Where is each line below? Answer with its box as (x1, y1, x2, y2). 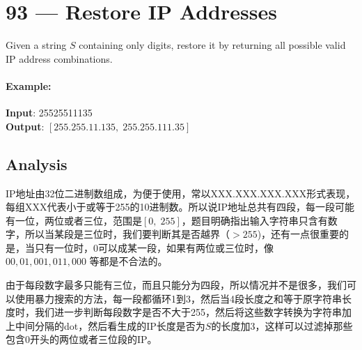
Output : (6, 119, 45, 133)
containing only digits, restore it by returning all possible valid (79, 38, 346, 52)
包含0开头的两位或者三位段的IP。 (6, 332, 157, 347)
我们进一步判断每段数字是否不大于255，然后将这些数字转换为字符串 (34, 305, 342, 319)
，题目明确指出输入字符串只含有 (181, 213, 328, 227)
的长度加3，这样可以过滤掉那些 (211, 318, 353, 333)
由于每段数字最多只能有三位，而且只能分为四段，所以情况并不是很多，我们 (6, 277, 347, 292)
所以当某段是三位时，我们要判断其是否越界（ (24, 227, 230, 241)
